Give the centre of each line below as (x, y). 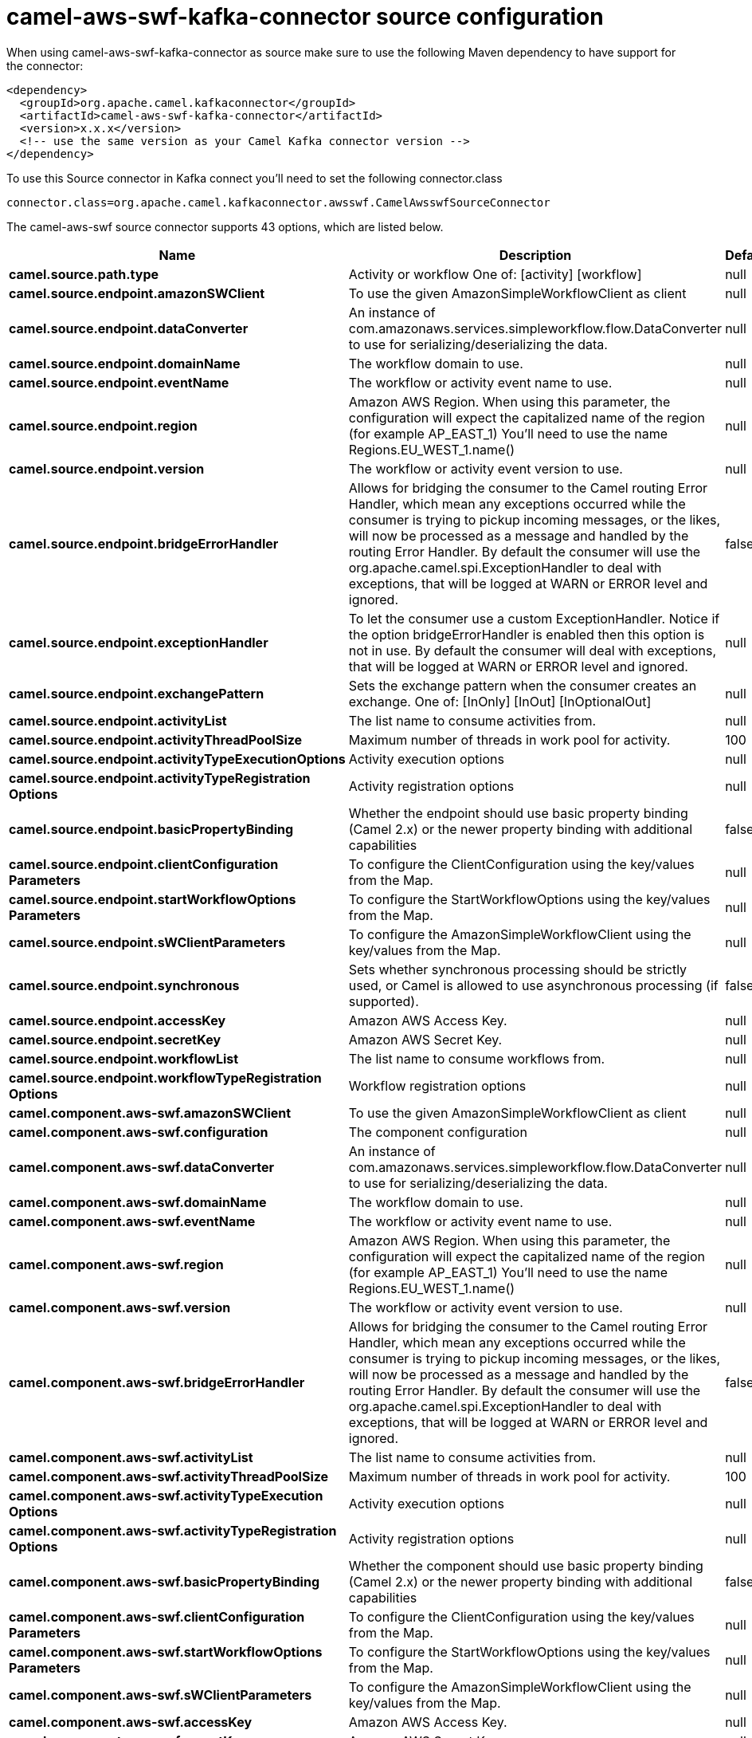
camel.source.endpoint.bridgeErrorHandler (144, 543)
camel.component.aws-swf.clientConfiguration (157, 1616)
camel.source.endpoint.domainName (125, 363)
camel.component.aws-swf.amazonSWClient (150, 1113)
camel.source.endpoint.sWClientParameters (147, 942)
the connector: (45, 65)
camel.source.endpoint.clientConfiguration (144, 864)
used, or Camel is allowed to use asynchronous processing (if (533, 985)
